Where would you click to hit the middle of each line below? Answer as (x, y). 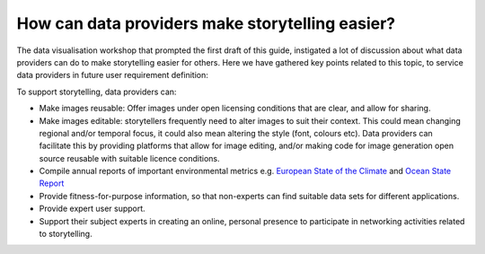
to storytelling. (66, 234)
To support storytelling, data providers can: (97, 92)
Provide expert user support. (92, 209)
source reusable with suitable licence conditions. (129, 158)
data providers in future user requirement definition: (112, 75)
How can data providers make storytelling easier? (206, 23)
